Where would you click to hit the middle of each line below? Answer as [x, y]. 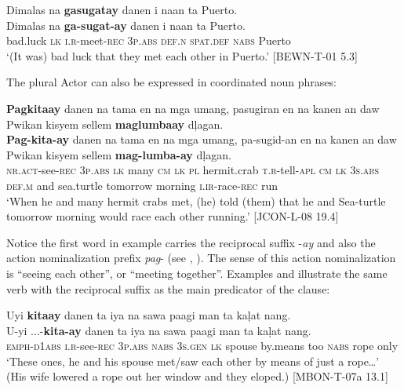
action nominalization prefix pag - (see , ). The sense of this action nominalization [201, 258]
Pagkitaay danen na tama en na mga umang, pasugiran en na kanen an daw [193, 108]
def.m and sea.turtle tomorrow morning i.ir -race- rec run [142, 185]
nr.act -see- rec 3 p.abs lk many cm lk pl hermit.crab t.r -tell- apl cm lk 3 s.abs [193, 170]
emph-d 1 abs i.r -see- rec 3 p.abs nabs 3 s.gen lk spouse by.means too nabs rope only [202, 346]
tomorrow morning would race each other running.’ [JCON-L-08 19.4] [173, 216]
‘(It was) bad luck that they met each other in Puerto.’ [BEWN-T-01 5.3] [182, 55]
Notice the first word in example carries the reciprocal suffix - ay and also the [191, 242]
